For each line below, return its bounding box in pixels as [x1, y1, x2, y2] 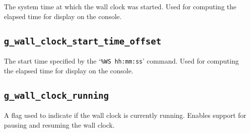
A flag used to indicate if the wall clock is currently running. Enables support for [4, 110, 247, 120]
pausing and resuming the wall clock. [4, 119, 115, 130]
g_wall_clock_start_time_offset [4, 36, 162, 46]
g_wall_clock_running [4, 90, 109, 101]
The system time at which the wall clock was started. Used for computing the [4, 1, 236, 11]
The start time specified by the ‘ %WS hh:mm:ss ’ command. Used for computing [4, 55, 239, 66]
